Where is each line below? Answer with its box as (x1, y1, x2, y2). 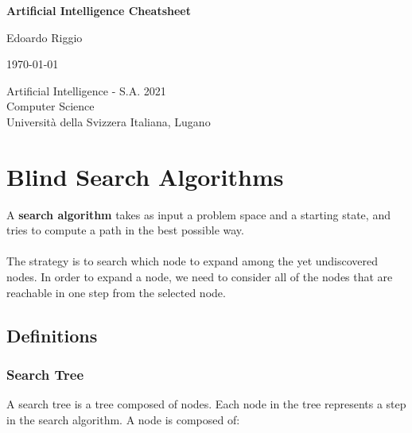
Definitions (6, 323, 98, 347)
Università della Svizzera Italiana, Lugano (6, 113, 211, 130)
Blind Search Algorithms (6, 160, 284, 192)
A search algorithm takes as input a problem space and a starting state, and (6, 206, 391, 222)
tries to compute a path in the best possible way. (6, 222, 244, 238)
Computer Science (6, 98, 95, 114)
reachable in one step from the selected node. (6, 284, 226, 300)
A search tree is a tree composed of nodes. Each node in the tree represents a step (6, 396, 406, 412)
